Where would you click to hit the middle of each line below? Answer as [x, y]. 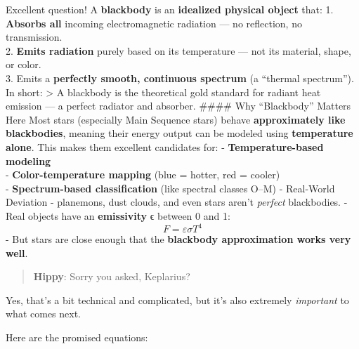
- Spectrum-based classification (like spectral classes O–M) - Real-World [170, 188]
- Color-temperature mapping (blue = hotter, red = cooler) [143, 174]
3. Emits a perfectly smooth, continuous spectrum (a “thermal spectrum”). [180, 78]
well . [17, 252]
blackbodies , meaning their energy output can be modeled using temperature [179, 133]
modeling [28, 160]
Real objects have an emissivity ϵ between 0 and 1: [118, 215]
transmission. [34, 37]
